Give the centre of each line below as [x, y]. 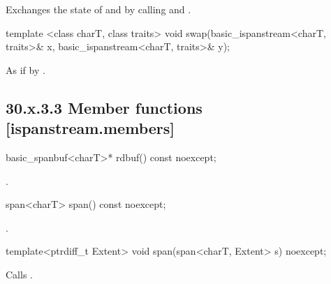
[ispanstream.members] [90, 128]
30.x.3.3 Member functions [104, 107]
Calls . [19, 274]
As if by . [25, 69]
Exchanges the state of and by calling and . [98, 9]
